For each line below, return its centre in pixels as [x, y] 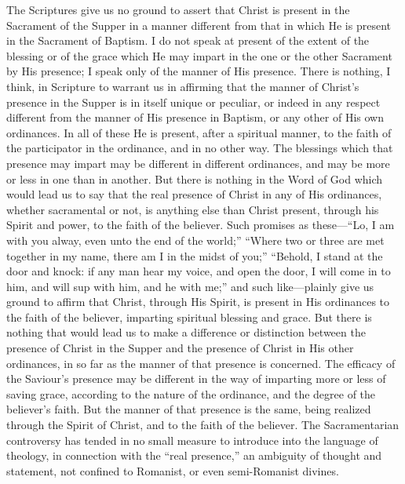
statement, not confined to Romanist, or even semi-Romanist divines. [173, 470]
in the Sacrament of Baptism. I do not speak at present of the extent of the [188, 40]
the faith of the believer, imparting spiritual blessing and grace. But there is [189, 317]
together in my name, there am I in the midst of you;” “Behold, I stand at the [195, 255]
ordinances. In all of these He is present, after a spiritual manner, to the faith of [199, 132]
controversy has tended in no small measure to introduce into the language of [192, 440]
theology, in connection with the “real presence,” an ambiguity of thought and [194, 455]
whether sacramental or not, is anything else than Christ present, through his [193, 209]
